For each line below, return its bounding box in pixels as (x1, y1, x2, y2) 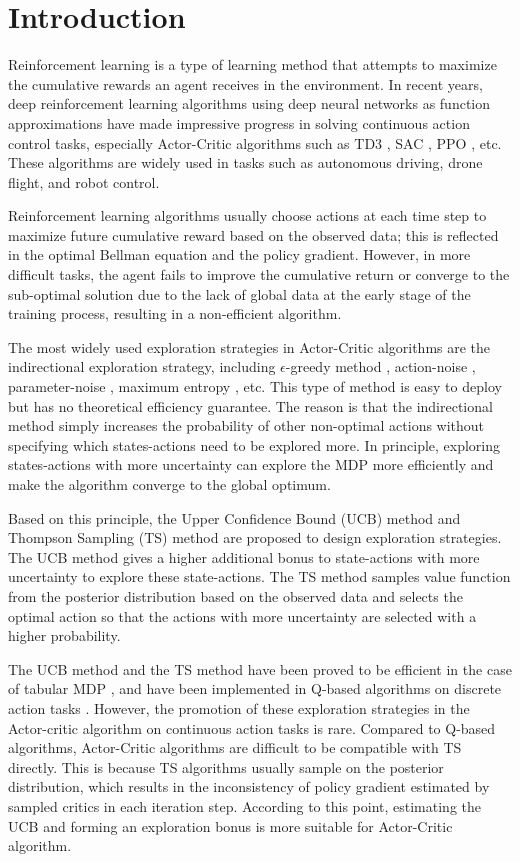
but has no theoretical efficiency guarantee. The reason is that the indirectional (8, 395, 493, 416)
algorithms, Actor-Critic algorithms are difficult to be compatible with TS (8, 737, 462, 758)
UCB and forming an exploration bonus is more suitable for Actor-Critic (8, 815, 453, 836)
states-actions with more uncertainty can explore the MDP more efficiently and (8, 454, 494, 475)
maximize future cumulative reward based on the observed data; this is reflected (8, 224, 499, 245)
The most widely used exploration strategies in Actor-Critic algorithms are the (8, 336, 491, 357)
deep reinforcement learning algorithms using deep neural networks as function (8, 93, 491, 114)
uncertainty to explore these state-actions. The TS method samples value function (8, 566, 511, 587)
